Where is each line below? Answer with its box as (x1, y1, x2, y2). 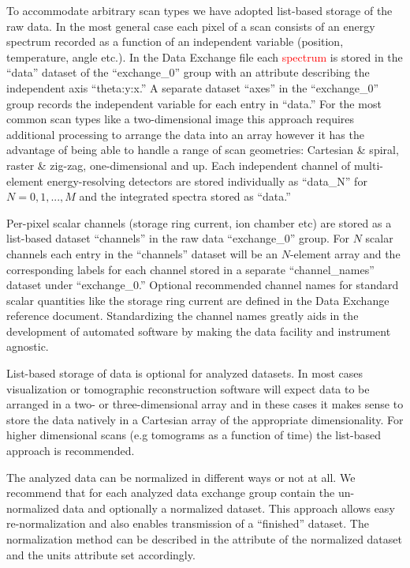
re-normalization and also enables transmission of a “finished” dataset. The (6, 515, 369, 532)
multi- (354, 156, 384, 173)
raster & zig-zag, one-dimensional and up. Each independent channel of (6, 156, 351, 173)
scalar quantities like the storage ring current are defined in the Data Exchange (6, 292, 389, 308)
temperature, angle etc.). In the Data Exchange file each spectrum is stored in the (6, 48, 403, 65)
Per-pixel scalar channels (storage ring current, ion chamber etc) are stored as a (6, 214, 392, 231)
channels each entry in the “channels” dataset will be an (6, 245, 278, 261)
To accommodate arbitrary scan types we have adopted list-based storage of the (6, 2, 393, 18)
